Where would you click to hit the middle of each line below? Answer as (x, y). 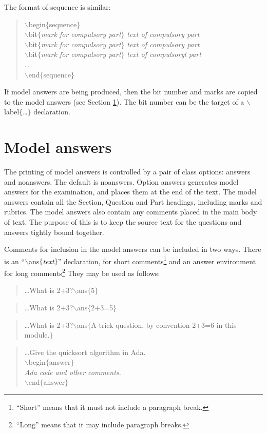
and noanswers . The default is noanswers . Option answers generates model (121, 181)
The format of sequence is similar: (58, 7)
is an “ (15, 261)
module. (37, 335)
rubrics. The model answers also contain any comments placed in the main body (131, 212)
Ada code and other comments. (73, 372)
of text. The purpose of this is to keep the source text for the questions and (123, 222)
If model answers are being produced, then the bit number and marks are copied (131, 92)
